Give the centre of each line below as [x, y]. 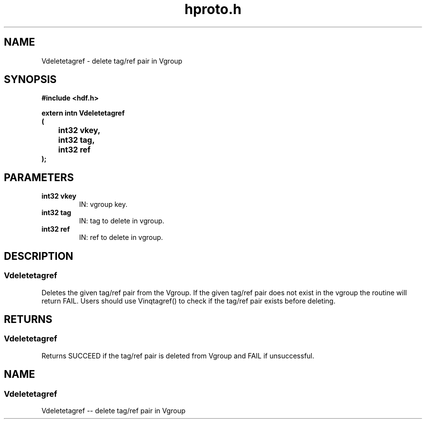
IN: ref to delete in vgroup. [121, 237]
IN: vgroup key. [103, 204]
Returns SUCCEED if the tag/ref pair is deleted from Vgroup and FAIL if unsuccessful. [178, 355]
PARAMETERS [39, 177]
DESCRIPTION [39, 256]
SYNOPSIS [30, 80]
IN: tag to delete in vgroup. [122, 221]
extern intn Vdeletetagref [83, 113]
